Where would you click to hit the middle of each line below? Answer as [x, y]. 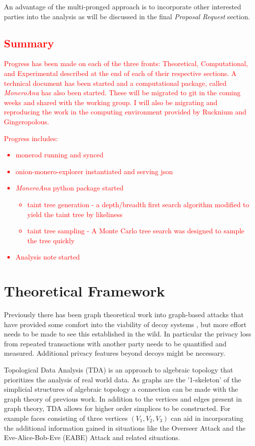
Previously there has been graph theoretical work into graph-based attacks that [124, 315]
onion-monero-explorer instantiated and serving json [94, 171]
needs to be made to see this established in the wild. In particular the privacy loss [128, 334]
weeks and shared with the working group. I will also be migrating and [111, 102]
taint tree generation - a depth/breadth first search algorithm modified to [138, 204]
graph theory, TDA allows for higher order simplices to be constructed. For [117, 408]
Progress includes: [31, 138]
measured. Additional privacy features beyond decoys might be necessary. [115, 353]
